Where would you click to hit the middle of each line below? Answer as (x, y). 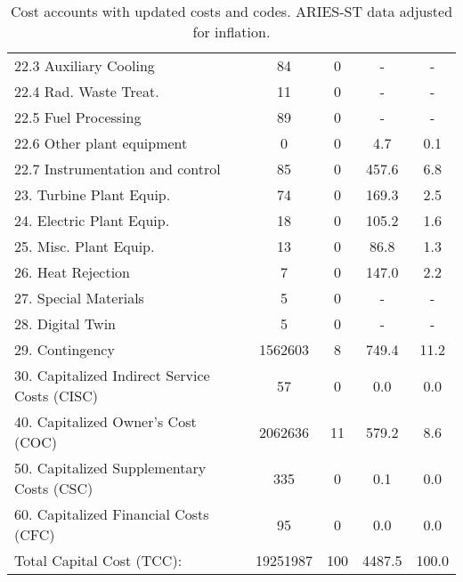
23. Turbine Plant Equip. (93, 194)
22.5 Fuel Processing (78, 117)
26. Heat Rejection (72, 272)
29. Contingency (65, 349)
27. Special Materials (79, 298)
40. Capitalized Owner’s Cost (106, 421)
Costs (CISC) (56, 396)
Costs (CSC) (54, 488)
